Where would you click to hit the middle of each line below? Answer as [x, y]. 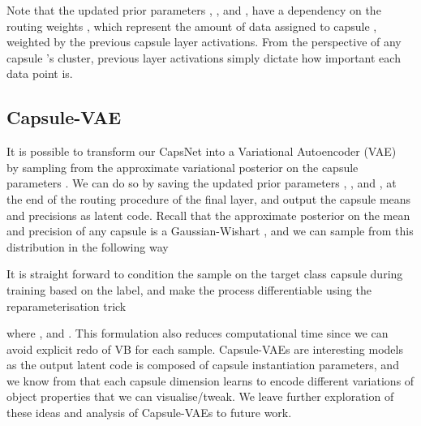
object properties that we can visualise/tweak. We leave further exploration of [200, 396]
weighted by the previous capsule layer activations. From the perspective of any [204, 42]
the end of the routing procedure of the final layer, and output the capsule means [209, 198]
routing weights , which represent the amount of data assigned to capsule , [192, 26]
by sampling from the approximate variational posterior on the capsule [183, 167]
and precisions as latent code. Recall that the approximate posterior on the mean [208, 215]
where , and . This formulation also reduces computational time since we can [198, 333]
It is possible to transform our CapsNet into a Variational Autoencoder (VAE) [202, 151]
